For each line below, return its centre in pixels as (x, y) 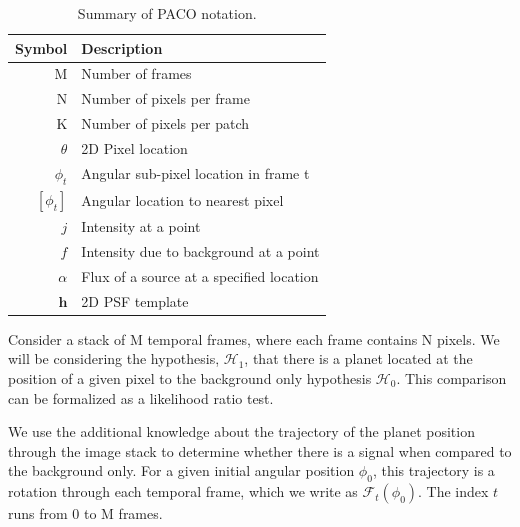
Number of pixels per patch (165, 123)
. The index (453, 491)
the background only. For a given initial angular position (181, 470)
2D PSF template (135, 300)
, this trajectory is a (433, 470)
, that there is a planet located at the (358, 358)
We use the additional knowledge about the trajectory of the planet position (241, 431)
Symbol (41, 47)
